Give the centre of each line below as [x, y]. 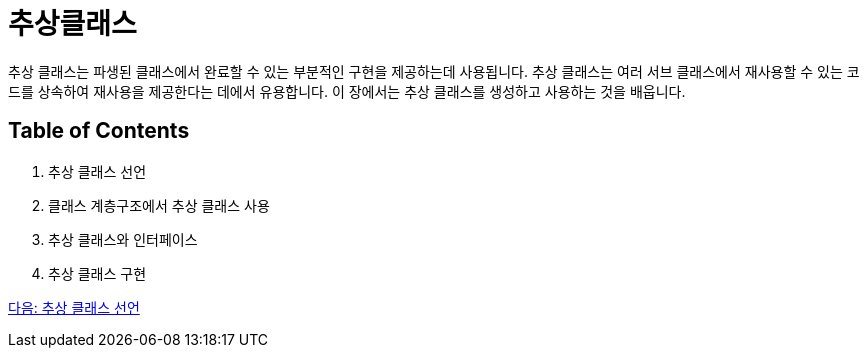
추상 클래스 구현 [97, 273]
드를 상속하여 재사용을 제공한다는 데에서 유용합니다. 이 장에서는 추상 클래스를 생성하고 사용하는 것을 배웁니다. [347, 91]
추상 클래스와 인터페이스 [123, 239]
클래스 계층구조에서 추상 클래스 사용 [159, 205]
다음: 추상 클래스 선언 [74, 307]
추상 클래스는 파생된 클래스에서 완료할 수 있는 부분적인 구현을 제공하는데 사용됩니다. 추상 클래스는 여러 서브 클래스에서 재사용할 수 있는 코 [434, 71]
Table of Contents [99, 131]
